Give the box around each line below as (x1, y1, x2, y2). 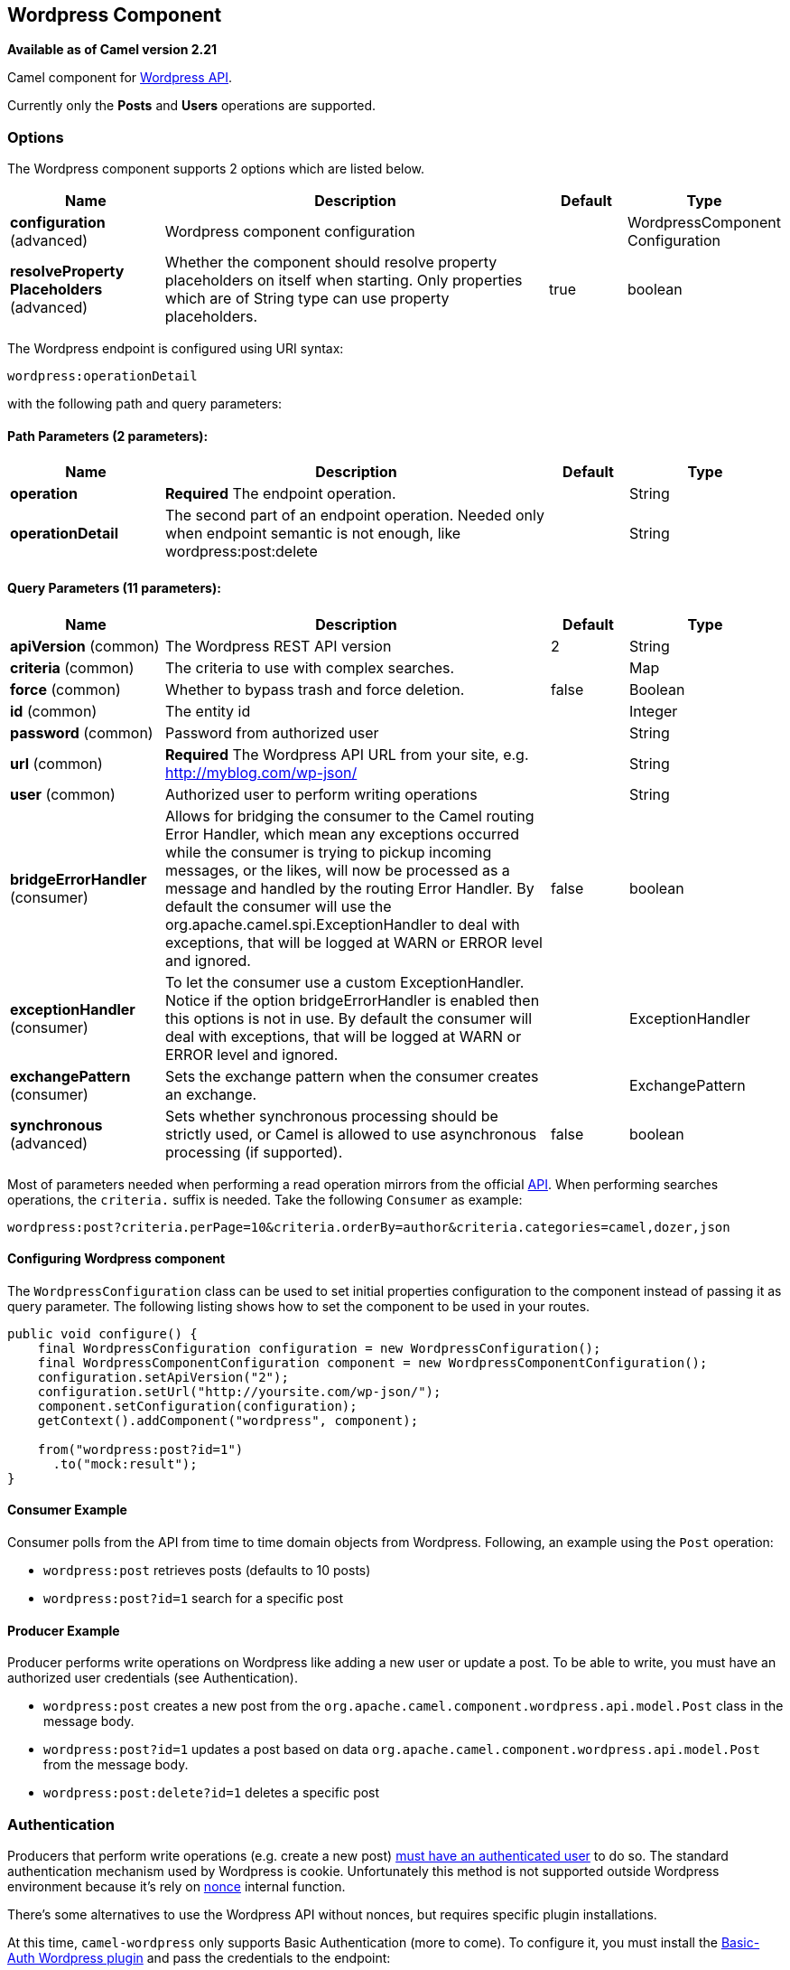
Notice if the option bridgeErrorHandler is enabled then (165, 990, 540, 1009)
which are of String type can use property (164, 289, 450, 308)
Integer (629, 701, 678, 720)
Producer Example (7, 1622, 120, 1638)
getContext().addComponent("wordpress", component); (37, 1412, 419, 1428)
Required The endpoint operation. (165, 484, 396, 503)
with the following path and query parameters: (7, 396, 283, 412)
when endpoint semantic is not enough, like (165, 524, 461, 543)
